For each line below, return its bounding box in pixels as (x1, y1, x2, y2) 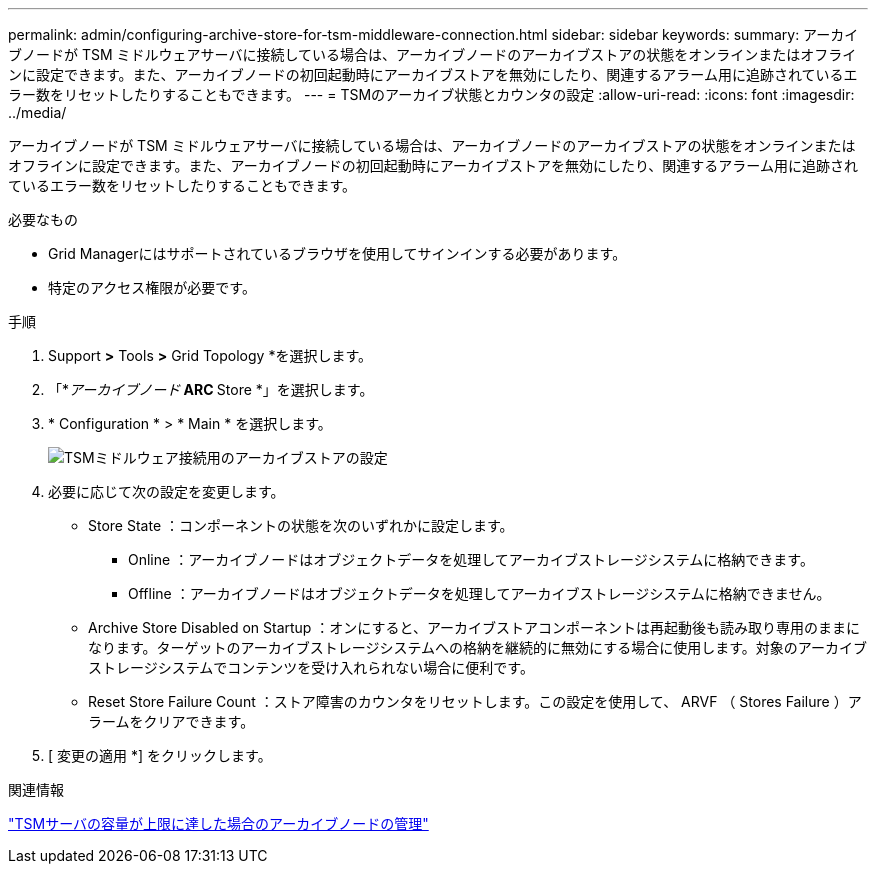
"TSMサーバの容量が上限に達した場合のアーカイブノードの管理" (8, 815, 429, 832)
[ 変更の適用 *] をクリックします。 (48, 747, 272, 764)
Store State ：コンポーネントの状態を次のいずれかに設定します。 (88, 517, 514, 534)
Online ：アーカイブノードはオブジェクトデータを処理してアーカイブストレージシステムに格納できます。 (128, 551, 814, 568)
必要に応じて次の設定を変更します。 (48, 483, 285, 500)
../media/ (8, 104, 67, 121)
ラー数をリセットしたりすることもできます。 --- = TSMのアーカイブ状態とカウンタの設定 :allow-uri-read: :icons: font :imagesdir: (8, 86, 855, 103)
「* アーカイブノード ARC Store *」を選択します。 (48, 381, 374, 398)
